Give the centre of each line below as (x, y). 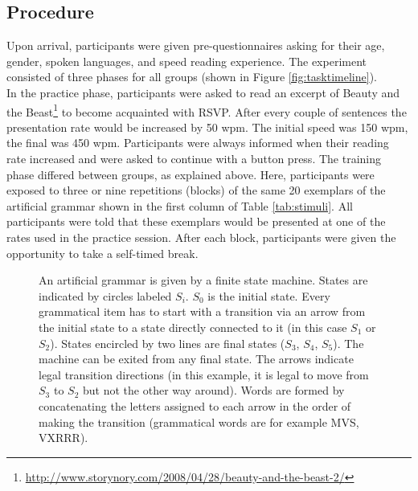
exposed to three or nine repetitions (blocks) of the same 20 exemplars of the (196, 190)
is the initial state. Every (269, 295)
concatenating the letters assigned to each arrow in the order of (195, 405)
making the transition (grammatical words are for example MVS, (199, 421)
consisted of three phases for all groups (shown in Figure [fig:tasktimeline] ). (192, 77)
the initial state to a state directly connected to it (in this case (193, 327)
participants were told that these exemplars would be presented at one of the (196, 221)
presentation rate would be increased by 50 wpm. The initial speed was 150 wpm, (207, 127)
